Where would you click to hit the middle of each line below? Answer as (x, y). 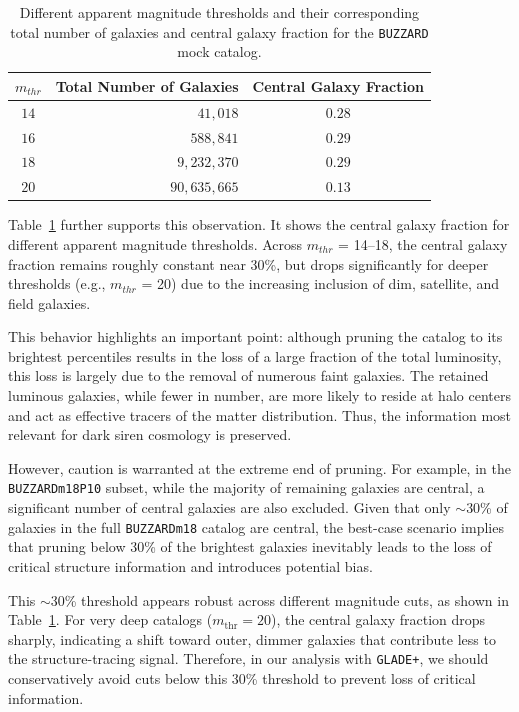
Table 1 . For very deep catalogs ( (110, 619)
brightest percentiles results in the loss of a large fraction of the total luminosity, (255, 355)
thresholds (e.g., (57, 283)
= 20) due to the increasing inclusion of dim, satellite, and (320, 283)
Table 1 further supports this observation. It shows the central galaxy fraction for (259, 224)
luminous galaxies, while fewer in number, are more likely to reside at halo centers (259, 395)
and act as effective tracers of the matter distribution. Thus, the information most (260, 414)
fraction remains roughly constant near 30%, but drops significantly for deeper (248, 263)
